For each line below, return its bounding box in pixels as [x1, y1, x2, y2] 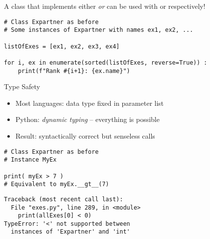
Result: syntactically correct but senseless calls [15, 130, 155, 141]
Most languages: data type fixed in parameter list [15, 97, 164, 108]
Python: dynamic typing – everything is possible [15, 114, 160, 124]
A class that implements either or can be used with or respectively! [4, 1, 206, 11]
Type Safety [4, 81, 40, 92]
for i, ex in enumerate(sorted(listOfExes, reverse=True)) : [4, 59, 208, 66]
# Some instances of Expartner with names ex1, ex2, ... [4, 26, 193, 34]
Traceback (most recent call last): [4, 195, 123, 203]
